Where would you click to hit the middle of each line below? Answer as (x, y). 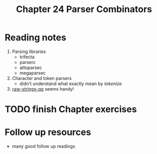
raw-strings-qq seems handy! (43, 89)
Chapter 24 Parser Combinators (84, 9)
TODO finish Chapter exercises (71, 109)
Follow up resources (48, 132)
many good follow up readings (44, 146)
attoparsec (31, 67)
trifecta (27, 57)
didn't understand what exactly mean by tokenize (70, 84)
